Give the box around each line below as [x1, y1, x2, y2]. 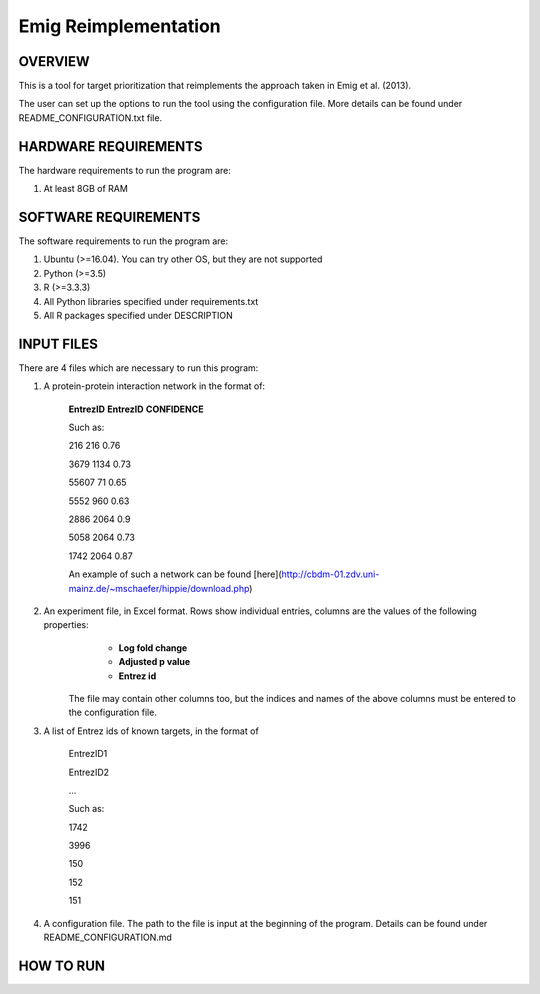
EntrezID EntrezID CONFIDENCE [68, 403, 204, 415]
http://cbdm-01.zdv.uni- [281, 568, 380, 580]
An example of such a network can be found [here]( [68, 568, 282, 580]
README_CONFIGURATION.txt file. [18, 111, 163, 124]
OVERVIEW [18, 53, 90, 70]
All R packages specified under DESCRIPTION [43, 310, 234, 321]
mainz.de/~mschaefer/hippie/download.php [68, 582, 250, 594]
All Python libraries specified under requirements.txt [43, 295, 259, 307]
